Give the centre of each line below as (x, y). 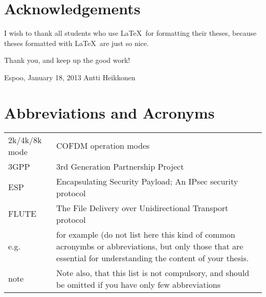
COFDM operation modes (103, 146)
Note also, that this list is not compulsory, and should (153, 272)
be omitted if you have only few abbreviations (139, 284)
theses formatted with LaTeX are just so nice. (76, 43)
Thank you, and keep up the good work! (67, 60)
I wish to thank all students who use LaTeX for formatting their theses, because (130, 33)
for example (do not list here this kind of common (146, 234)
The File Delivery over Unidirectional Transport (142, 208)
